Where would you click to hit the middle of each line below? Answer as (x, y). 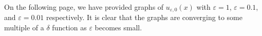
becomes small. (118, 28)
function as (69, 28)
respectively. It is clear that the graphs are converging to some (144, 17)
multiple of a (24, 28)
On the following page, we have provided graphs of (84, 7)
